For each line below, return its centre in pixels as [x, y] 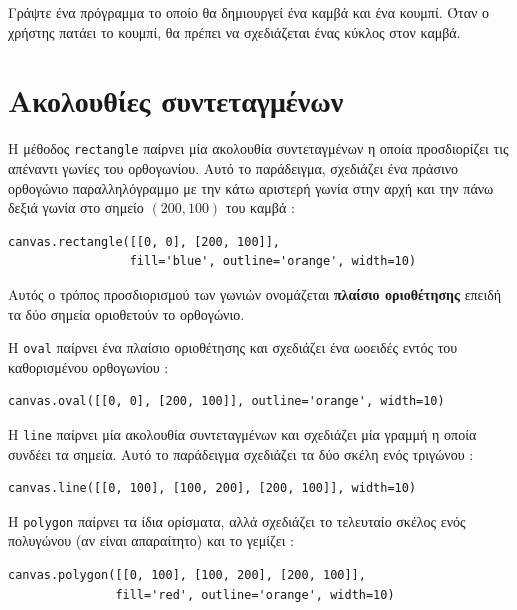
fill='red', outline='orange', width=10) [255, 594]
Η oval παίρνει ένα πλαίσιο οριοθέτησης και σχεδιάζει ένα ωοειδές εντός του [233, 347]
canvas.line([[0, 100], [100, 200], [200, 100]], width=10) [212, 488]
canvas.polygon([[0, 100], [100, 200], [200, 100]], [187, 575]
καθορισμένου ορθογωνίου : [88, 366]
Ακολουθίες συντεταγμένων [176, 100]
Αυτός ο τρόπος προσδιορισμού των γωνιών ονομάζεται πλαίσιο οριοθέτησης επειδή [255, 293]
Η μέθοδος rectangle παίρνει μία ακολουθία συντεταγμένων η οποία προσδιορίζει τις [258, 148]
